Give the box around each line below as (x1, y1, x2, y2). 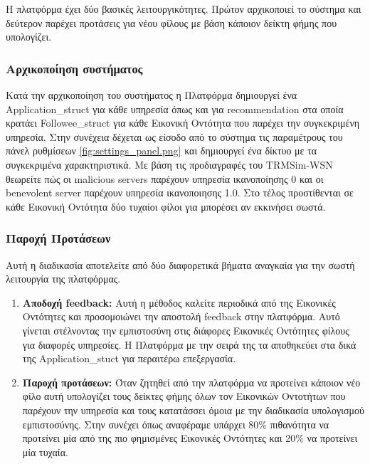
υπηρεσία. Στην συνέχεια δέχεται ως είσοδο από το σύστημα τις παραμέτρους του (6, 129, 343, 144)
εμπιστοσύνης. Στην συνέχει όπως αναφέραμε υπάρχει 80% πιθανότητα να (22, 416, 329, 431)
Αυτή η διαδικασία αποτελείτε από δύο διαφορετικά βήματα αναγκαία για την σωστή (6, 257, 355, 272)
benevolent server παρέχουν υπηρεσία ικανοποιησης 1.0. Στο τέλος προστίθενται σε (6, 185, 354, 200)
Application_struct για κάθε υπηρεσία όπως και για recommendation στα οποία (6, 101, 344, 116)
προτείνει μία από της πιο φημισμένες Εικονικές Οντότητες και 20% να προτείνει (22, 431, 358, 445)
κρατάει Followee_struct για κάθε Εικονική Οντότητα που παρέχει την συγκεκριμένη (6, 115, 360, 130)
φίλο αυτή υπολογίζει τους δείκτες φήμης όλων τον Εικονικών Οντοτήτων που (22, 389, 346, 404)
